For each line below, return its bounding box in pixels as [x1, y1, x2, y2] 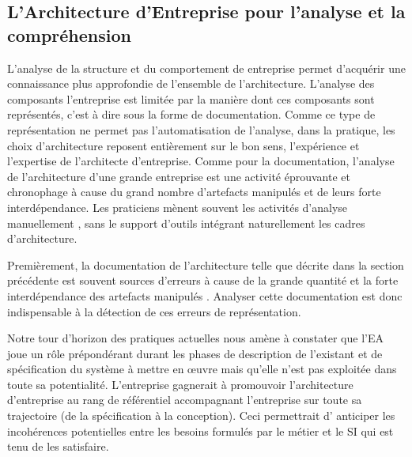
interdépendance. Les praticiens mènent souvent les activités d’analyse [7, 198, 348, 215]
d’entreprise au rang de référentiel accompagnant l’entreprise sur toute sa [7, 391, 362, 408]
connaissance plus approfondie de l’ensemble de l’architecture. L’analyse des [7, 75, 375, 92]
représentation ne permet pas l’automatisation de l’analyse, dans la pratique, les [7, 121, 395, 138]
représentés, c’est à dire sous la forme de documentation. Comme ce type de [7, 106, 376, 123]
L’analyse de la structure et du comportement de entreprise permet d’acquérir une [7, 59, 406, 76]
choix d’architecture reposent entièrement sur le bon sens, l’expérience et [7, 137, 360, 153]
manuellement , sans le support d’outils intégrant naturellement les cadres [7, 214, 365, 231]
